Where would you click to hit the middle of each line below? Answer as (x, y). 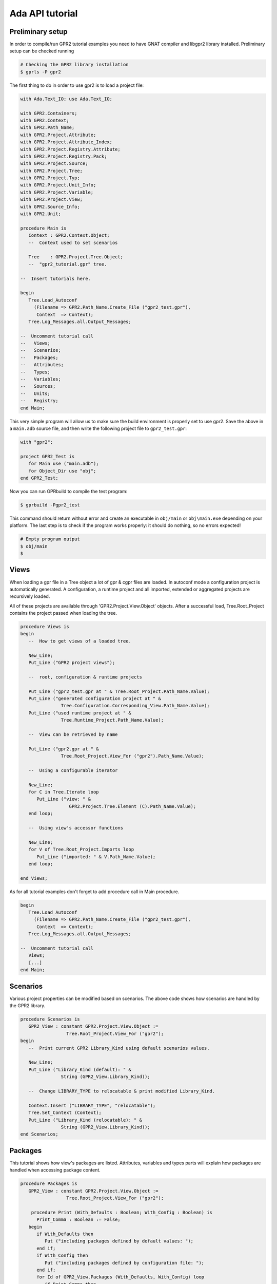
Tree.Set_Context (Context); (65, 1113)
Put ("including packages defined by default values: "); (119, 1241)
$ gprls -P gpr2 (41, 72)
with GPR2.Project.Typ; (50, 178)
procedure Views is (45, 627)
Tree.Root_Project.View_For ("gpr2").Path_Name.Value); (133, 756)
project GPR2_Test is (47, 456)
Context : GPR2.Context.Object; (69, 235)
